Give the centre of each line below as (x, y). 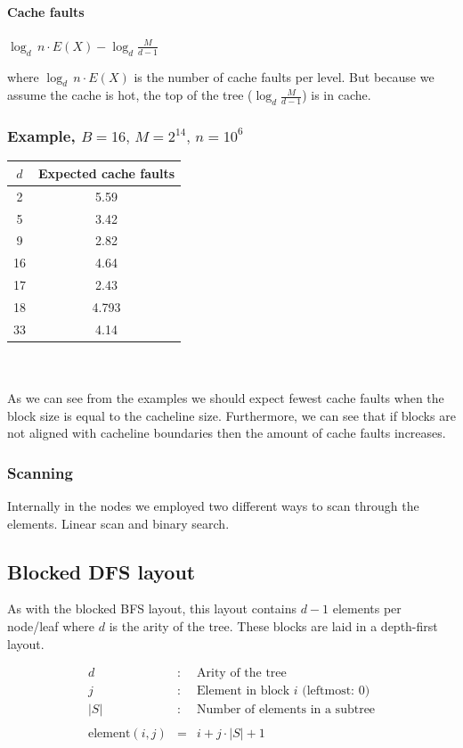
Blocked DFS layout (102, 571)
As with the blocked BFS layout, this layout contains (152, 608)
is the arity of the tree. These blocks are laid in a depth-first (273, 626)
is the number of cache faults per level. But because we (284, 76)
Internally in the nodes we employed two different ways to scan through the (213, 506)
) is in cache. (337, 95)
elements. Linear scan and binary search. (118, 523)
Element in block (244, 691)
